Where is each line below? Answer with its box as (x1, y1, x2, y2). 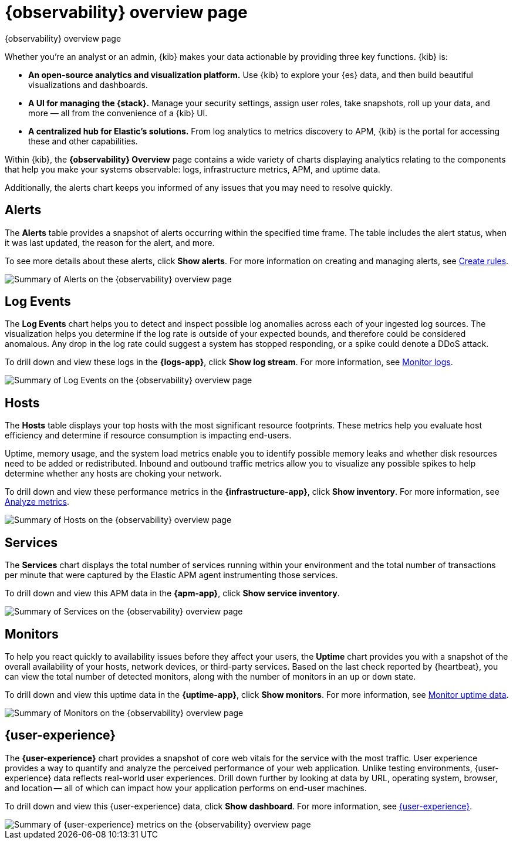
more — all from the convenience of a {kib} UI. (28, 107, 208, 118)
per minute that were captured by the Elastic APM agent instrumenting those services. (5, 570, 338, 580)
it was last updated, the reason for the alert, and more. (5, 237, 215, 248)
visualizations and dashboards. (28, 79, 148, 90)
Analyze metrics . (5, 497, 69, 507)
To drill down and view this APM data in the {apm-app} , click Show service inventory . (5, 588, 340, 599)
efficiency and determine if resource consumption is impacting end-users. (5, 430, 292, 441)
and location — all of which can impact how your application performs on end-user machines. (5, 782, 367, 793)
